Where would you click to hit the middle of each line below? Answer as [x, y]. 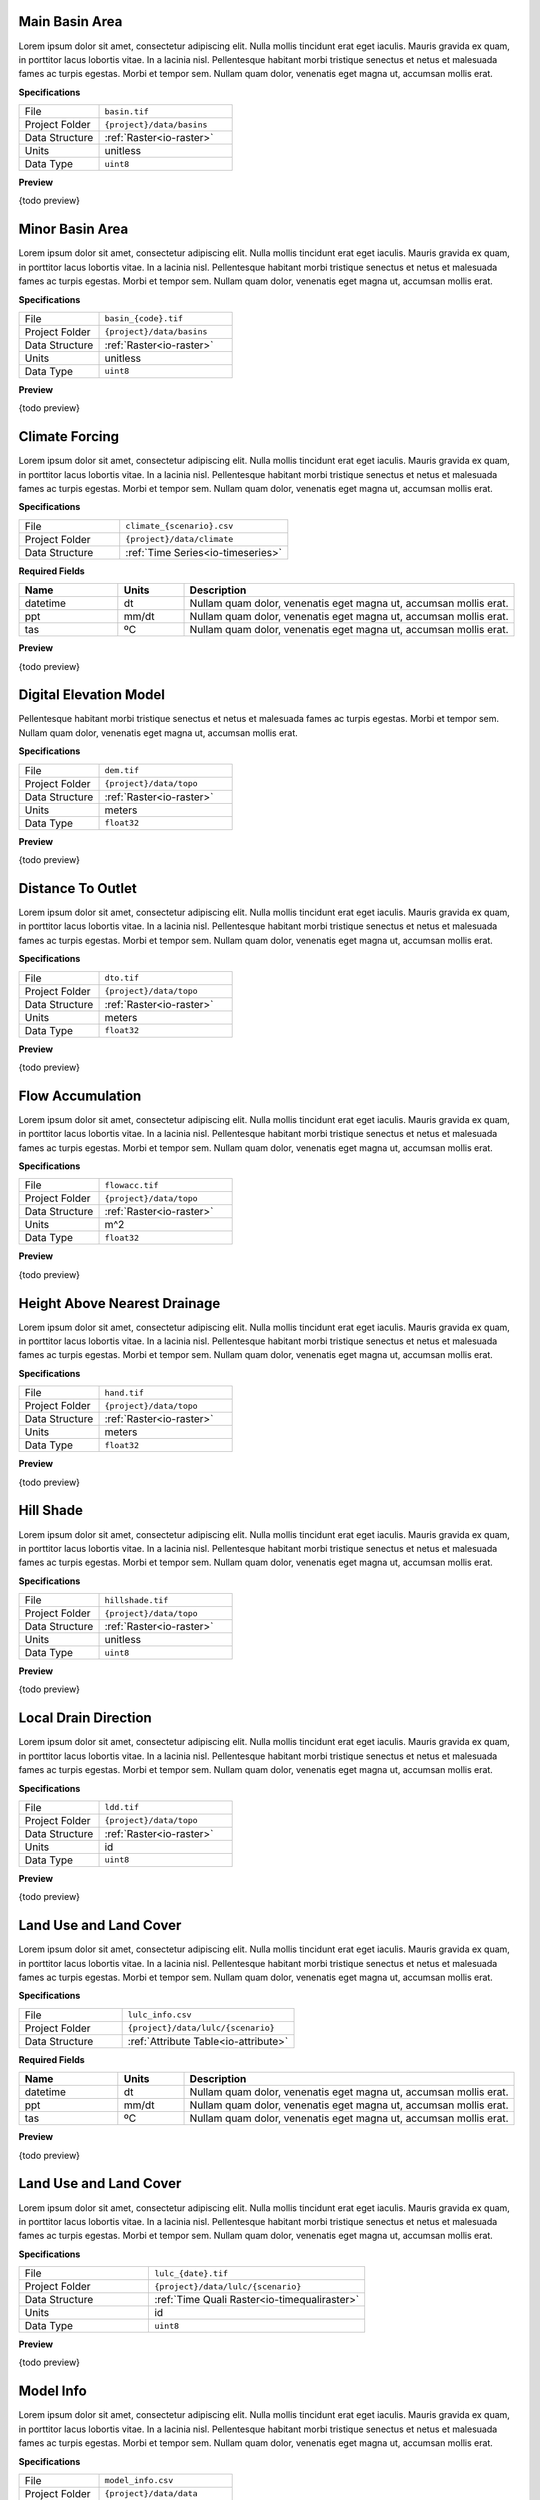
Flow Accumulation [80, 1095]
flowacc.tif [131, 1185]
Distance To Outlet [77, 888]
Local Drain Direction [85, 1718]
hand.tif [124, 1392]
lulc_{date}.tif [191, 2273]
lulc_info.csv [159, 2015]
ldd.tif [122, 1807]
